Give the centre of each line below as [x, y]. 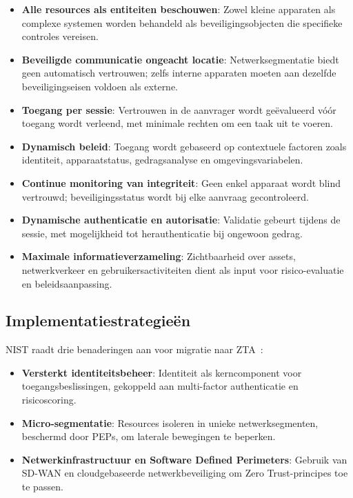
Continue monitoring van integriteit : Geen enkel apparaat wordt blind [181, 182]
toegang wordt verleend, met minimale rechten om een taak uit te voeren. [178, 123]
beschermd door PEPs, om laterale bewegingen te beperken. [149, 436]
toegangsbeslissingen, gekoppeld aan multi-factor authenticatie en [160, 386]
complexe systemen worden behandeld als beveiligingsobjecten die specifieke [182, 22]
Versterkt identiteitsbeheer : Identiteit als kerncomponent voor [162, 372]
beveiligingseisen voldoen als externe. [100, 86]
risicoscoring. [49, 400]
